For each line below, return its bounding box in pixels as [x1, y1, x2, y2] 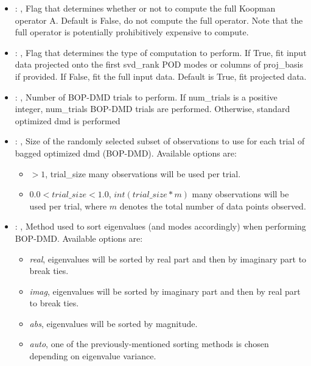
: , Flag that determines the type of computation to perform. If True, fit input [15, 46, 307, 58]
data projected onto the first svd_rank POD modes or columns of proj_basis [15, 58, 303, 71]
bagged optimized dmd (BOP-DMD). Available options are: [15, 146, 237, 159]
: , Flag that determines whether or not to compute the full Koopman [15, 2, 276, 14]
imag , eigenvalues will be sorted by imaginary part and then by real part [29, 284, 301, 297]
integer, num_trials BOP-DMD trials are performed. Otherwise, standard [15, 102, 290, 115]
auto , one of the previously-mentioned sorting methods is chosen [29, 337, 269, 350]
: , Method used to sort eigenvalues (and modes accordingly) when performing [15, 220, 306, 233]
